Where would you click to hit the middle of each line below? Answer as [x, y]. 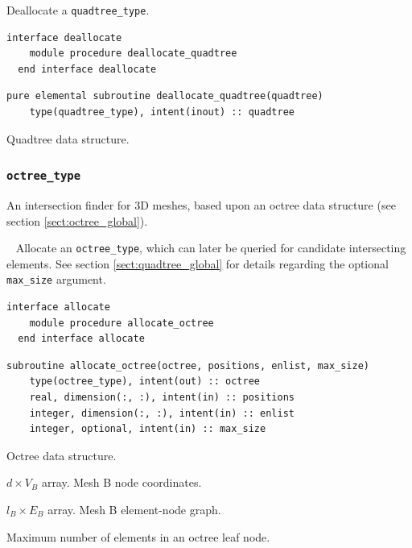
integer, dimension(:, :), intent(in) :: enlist [162, 413]
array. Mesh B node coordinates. [122, 482]
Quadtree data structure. [68, 138]
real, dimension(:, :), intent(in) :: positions [162, 398]
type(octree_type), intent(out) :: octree [144, 382]
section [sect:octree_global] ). [77, 220]
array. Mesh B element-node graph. [134, 510]
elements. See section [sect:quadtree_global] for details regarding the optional [198, 263]
